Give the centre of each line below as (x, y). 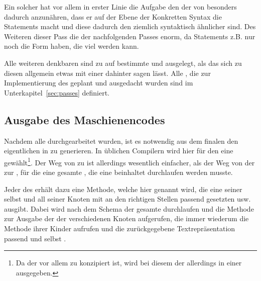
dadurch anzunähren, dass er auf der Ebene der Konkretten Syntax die (113, 16)
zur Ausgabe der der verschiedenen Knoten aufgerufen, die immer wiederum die (126, 218)
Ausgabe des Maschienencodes (85, 119)
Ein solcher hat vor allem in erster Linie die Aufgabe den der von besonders (120, 7)
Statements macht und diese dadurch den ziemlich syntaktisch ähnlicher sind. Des (130, 26)
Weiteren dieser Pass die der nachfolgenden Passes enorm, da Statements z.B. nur (130, 36)
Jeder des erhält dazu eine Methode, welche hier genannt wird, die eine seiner (123, 189)
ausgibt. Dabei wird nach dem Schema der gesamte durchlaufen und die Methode (129, 208)
